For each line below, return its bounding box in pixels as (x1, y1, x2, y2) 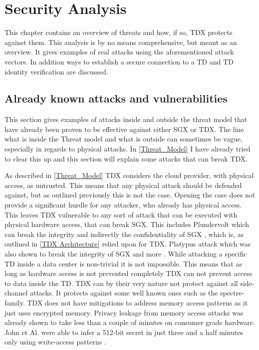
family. (4, 297, 25, 307)
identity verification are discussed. (4, 66, 108, 76)
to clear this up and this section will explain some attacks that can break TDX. (4, 153, 248, 163)
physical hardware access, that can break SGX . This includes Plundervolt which (4, 219, 250, 229)
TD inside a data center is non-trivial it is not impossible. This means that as (4, 258, 243, 268)
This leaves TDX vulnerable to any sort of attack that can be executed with (4, 209, 238, 219)
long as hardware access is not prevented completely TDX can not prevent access (4, 268, 253, 278)
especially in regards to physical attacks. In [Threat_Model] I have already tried (4, 143, 251, 154)
